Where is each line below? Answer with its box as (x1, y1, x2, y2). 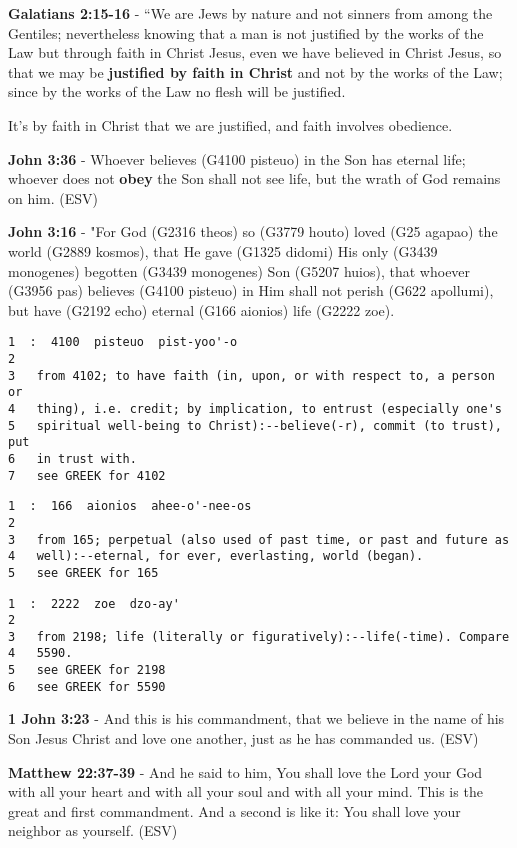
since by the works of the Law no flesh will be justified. (8, 81, 346, 102)
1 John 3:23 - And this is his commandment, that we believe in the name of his (8, 708, 505, 729)
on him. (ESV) (8, 187, 99, 208)
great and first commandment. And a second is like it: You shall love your (8, 800, 461, 821)
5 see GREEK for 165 (8, 565, 159, 580)
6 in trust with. (8, 451, 137, 466)
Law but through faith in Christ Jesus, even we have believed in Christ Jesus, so (8, 42, 502, 63)
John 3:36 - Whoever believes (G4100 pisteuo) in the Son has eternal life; (8, 148, 466, 169)
